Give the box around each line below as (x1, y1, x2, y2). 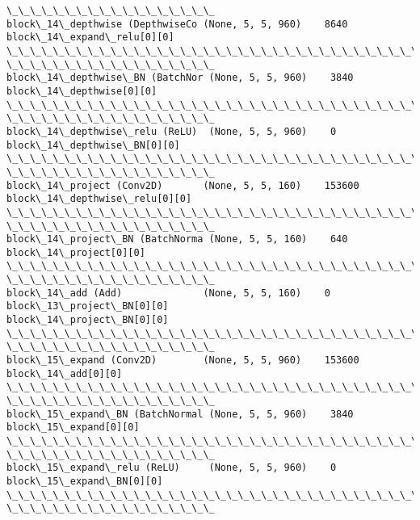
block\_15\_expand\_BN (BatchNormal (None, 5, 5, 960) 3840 (6, 408, 354, 420)
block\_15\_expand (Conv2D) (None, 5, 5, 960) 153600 (6, 354, 359, 367)
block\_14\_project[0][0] (6, 246, 145, 258)
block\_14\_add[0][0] (6, 367, 123, 380)
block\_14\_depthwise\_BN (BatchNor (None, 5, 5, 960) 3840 (6, 72, 354, 84)
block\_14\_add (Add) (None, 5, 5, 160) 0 (6, 287, 330, 299)
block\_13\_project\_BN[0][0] (6, 300, 169, 312)
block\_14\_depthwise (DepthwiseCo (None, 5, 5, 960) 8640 (6, 18, 348, 30)
